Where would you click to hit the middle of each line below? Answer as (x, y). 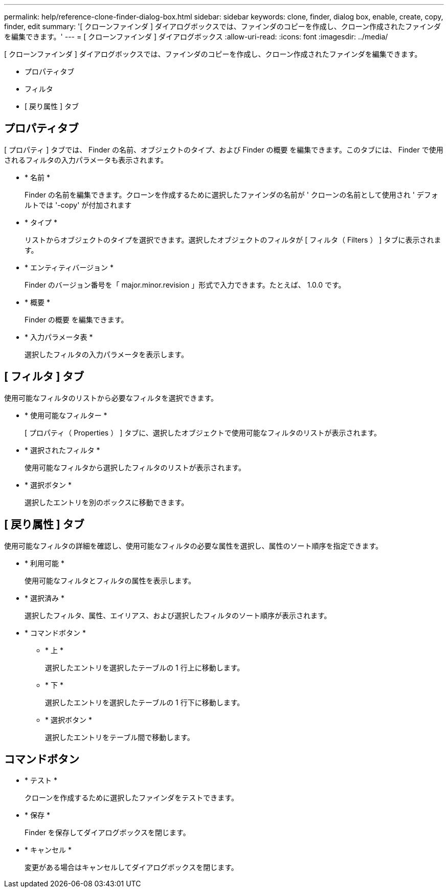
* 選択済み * (44, 598)
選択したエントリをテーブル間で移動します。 (120, 737)
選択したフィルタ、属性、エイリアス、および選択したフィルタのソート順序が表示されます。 (178, 615)
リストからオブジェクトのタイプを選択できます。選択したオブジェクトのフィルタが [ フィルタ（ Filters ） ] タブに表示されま (233, 240)
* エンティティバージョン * (69, 267)
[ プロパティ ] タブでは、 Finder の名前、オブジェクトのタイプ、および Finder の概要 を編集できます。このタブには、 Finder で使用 (224, 149)
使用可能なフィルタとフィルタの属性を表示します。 (110, 580)
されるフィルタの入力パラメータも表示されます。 (86, 160)
